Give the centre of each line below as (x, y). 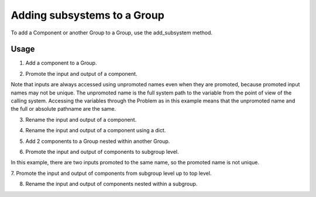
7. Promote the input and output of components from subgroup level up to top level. (111, 173)
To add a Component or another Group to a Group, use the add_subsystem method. (112, 33)
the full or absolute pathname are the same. (63, 109)
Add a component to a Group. (61, 63)
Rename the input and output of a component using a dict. (96, 131)
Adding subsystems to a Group (88, 15)
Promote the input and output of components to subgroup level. (102, 152)
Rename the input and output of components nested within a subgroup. (111, 184)
